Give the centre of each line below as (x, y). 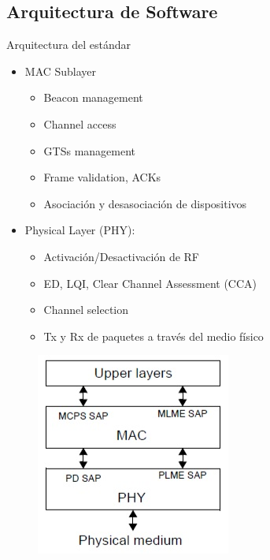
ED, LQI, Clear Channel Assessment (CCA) (150, 283)
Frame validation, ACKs (102, 177)
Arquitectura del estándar (69, 45)
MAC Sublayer (61, 71)
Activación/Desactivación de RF (122, 256)
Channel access (80, 123)
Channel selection (86, 310)
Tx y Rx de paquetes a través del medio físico (153, 336)
